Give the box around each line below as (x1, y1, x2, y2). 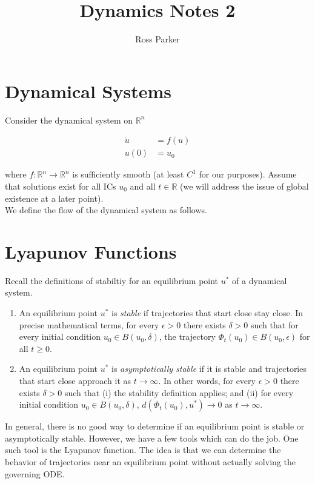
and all (130, 179, 156, 192)
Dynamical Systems (5, 78, 172, 103)
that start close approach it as (19, 374, 131, 386)
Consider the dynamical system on (5, 113, 133, 126)
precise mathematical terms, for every (19, 318, 159, 331)
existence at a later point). (5, 191, 104, 204)
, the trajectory (159, 330, 216, 343)
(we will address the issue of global (180, 179, 309, 192)
